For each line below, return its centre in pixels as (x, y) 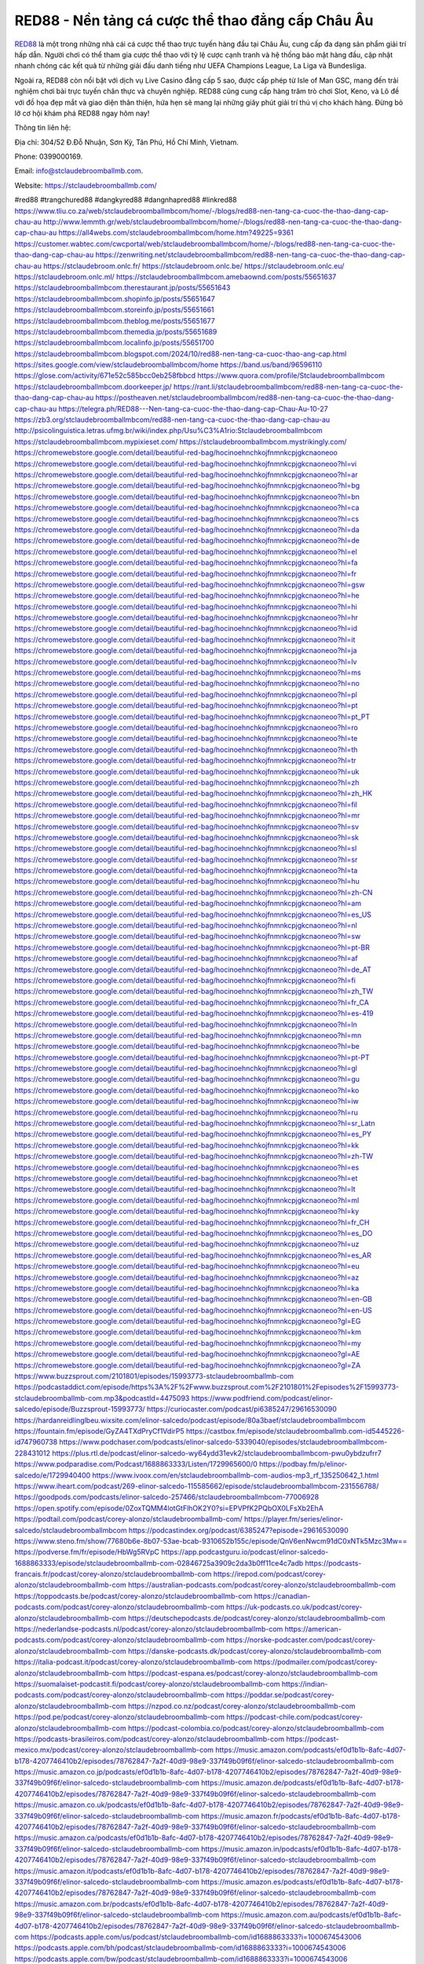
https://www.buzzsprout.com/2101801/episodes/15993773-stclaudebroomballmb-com (154, 1376)
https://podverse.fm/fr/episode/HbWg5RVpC (87, 1552)
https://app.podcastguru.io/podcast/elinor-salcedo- (245, 1552)
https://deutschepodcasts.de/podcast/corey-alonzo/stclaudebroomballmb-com (256, 1618)
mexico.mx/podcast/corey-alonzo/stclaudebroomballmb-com (114, 1750)
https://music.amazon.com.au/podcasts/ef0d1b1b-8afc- (311, 1915)
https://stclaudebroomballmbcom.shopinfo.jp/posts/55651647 (115, 299)
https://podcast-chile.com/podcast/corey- (295, 1717)
